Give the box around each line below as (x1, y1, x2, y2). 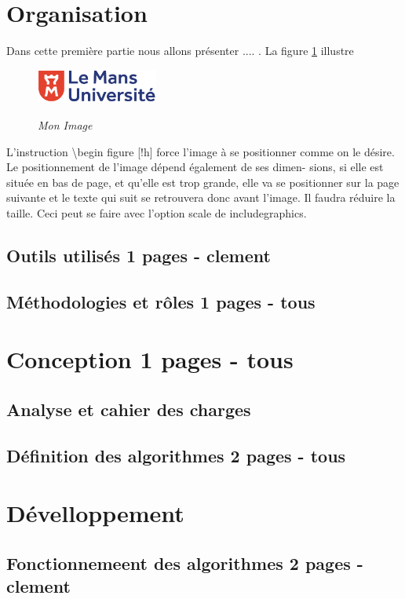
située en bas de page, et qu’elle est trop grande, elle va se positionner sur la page (6, 173, 400, 190)
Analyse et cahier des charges (6, 396, 251, 421)
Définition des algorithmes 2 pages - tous (6, 443, 346, 467)
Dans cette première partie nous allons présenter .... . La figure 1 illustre (6, 42, 354, 59)
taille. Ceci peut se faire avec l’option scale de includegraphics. (6, 204, 307, 221)
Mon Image (38, 116, 93, 133)
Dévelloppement (6, 497, 184, 529)
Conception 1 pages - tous (6, 343, 294, 375)
